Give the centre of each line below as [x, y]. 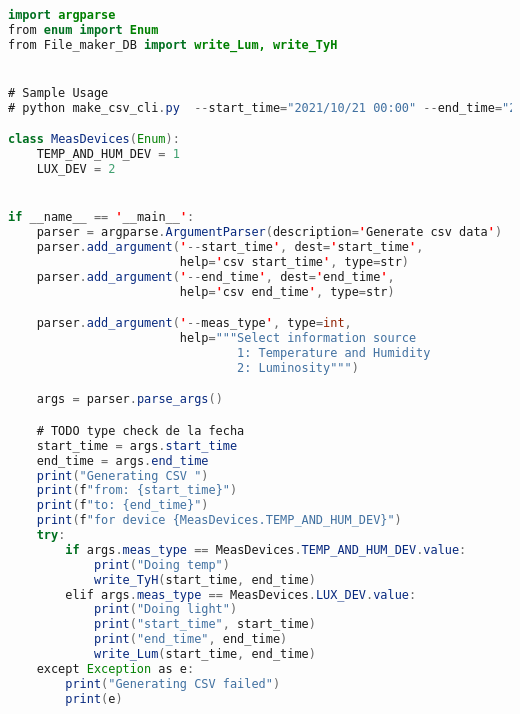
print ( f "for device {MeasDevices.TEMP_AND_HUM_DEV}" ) [219, 520]
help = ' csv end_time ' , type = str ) [287, 291]
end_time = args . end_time [122, 460]
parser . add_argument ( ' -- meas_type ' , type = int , [194, 323]
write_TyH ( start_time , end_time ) [204, 579]
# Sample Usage [58, 92]
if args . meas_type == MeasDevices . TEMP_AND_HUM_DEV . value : [266, 549]
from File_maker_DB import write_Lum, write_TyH [173, 44]
